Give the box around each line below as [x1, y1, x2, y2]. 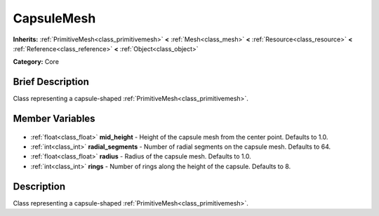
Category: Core [13, 58, 60, 66]
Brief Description [13, 76, 89, 88]
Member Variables [13, 113, 95, 125]
